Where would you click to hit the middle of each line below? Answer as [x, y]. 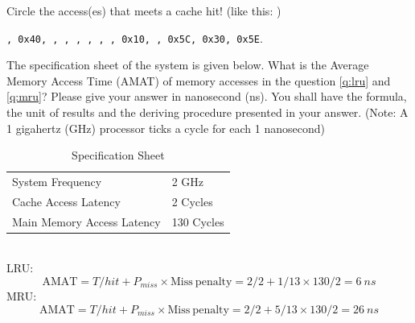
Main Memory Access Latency [86, 221]
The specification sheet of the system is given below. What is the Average [188, 65]
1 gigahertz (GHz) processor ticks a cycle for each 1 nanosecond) [166, 128]
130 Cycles [198, 221]
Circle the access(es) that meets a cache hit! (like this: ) [144, 10]
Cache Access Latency [66, 201]
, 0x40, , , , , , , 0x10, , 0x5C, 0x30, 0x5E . [135, 37]
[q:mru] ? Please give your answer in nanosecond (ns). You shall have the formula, [207, 96]
